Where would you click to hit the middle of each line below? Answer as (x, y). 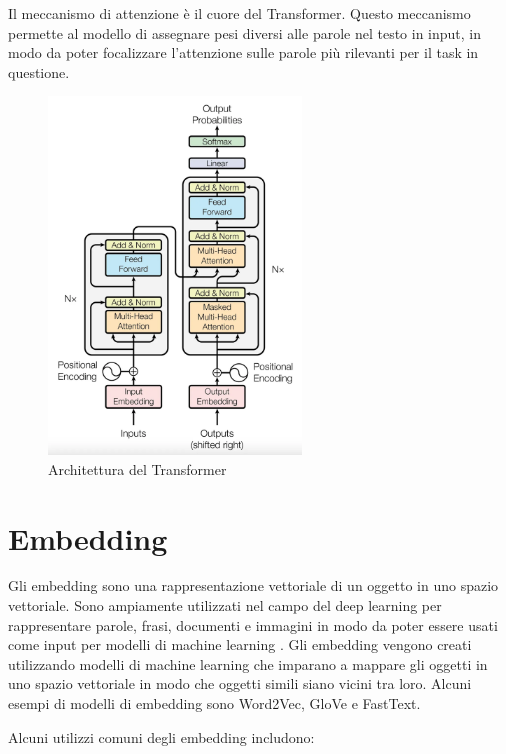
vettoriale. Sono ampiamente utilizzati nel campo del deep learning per (225, 605)
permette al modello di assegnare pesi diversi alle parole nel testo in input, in (245, 32)
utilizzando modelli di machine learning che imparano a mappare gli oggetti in (248, 663)
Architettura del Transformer (137, 468)
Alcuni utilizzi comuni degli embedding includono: (161, 736)
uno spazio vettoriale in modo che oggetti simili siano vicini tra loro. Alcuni (240, 683)
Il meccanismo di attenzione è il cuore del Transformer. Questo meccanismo (239, 13)
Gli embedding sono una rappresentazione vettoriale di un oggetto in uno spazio (253, 585)
